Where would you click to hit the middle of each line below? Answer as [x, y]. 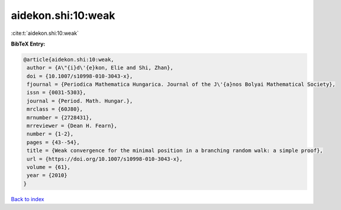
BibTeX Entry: [28, 44]
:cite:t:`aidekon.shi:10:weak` [45, 33]
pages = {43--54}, [53, 142]
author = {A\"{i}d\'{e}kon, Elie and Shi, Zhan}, [100, 68]
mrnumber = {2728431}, [60, 117]
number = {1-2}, [50, 134]
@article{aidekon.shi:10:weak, [69, 59]
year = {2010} [47, 175]
